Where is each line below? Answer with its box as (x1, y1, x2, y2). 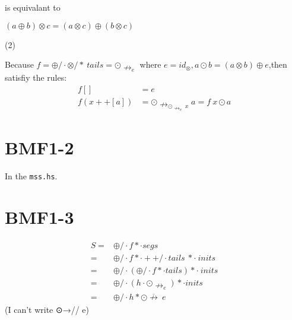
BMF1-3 (5, 204, 74, 229)
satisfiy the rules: (5, 71, 67, 83)
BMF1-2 (5, 135, 74, 160)
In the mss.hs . (5, 170, 58, 182)
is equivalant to (5, 1, 61, 13)
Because (5, 58, 34, 71)
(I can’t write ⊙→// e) (5, 303, 90, 315)
